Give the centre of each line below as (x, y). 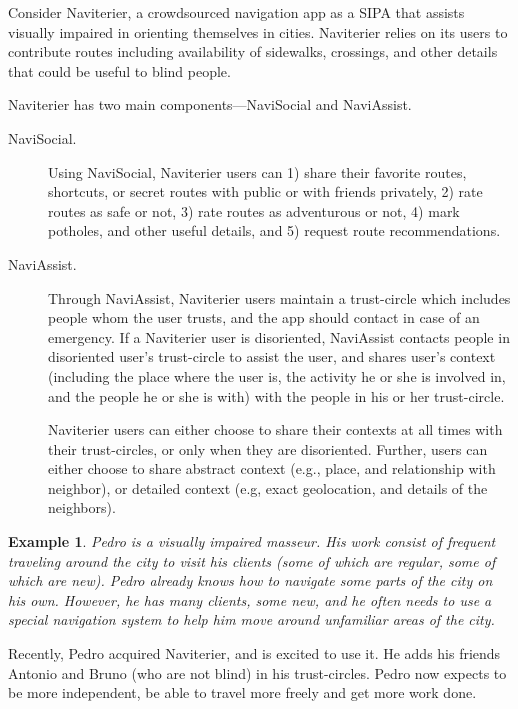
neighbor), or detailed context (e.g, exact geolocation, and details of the (268, 487)
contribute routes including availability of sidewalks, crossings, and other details (253, 51)
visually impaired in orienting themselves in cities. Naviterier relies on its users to (258, 31)
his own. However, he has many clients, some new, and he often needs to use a (250, 599)
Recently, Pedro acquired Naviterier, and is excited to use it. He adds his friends (254, 653)
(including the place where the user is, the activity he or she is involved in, (277, 375)
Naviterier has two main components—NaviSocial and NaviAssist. (210, 104)
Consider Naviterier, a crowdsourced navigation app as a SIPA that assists (236, 12)
